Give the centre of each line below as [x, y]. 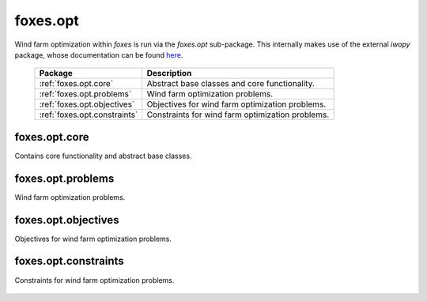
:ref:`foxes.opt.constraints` [89, 115]
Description [169, 73]
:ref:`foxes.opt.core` [76, 84]
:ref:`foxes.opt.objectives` [87, 104]
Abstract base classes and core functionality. [231, 84]
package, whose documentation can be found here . [99, 55]
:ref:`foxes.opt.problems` [85, 94]
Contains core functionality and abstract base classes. [103, 156]
